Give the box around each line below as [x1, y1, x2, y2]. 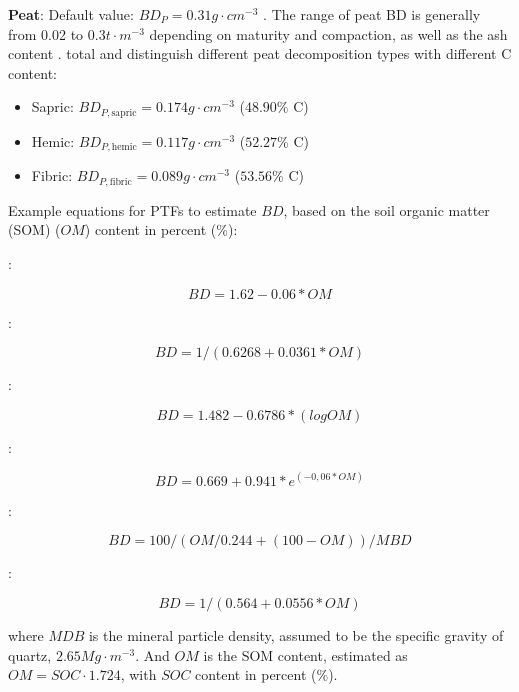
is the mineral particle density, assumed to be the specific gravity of [88, 624, 504, 645]
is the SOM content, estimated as [203, 644, 408, 665]
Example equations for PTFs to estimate [8, 199, 257, 220]
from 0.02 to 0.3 [8, 23, 106, 44]
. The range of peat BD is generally [263, 4, 481, 24]
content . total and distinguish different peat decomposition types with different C [8, 43, 512, 64]
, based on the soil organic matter [283, 199, 490, 220]
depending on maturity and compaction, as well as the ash [149, 23, 508, 44]
